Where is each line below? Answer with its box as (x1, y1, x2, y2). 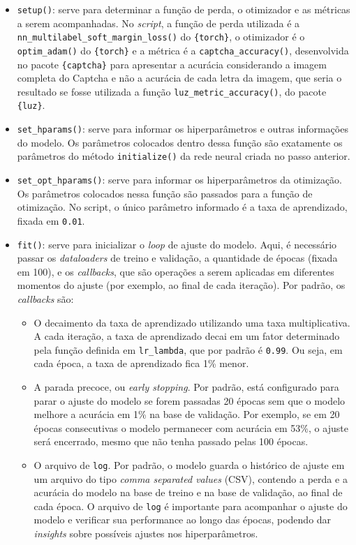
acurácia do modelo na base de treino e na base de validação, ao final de (34, 485, 343, 500)
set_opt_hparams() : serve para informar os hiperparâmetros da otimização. (17, 172, 343, 187)
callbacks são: (17, 291, 74, 306)
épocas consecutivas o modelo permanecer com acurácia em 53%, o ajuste (34, 420, 348, 435)
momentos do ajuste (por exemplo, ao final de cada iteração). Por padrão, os (17, 278, 346, 292)
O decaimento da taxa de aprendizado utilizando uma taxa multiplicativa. (34, 315, 350, 329)
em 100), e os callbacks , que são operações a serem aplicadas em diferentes (17, 264, 334, 278)
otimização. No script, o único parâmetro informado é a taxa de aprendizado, (17, 200, 348, 214)
